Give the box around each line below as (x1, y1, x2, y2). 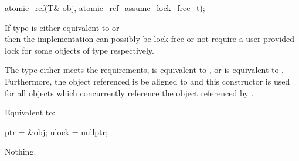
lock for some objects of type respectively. (5, 44, 155, 56)
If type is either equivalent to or (5, 21, 120, 33)
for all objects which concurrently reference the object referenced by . (5, 86, 254, 99)
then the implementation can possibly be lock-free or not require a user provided (5, 33, 294, 45)
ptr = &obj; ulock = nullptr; (5, 125, 108, 138)
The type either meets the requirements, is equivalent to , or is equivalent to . (5, 64, 284, 76)
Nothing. (5, 145, 36, 157)
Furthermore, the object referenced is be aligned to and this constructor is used (5, 75, 290, 87)
